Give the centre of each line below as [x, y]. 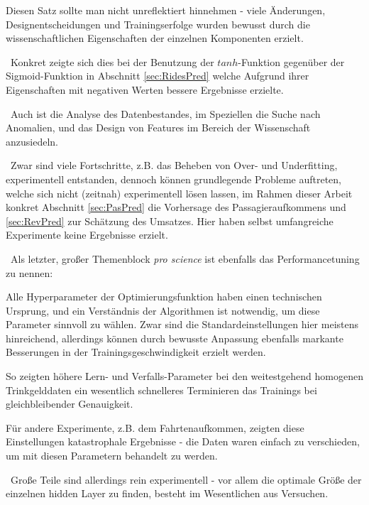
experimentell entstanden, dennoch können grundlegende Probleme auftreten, [174, 179]
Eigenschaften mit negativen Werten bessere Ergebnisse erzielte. [145, 89]
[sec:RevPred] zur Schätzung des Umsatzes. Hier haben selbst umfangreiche [170, 221]
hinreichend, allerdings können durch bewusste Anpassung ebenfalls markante [175, 338]
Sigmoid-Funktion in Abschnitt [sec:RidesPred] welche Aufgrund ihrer [158, 76]
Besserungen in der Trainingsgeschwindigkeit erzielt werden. [136, 352]
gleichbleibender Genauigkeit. [70, 404]
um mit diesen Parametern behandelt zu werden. [112, 456]
